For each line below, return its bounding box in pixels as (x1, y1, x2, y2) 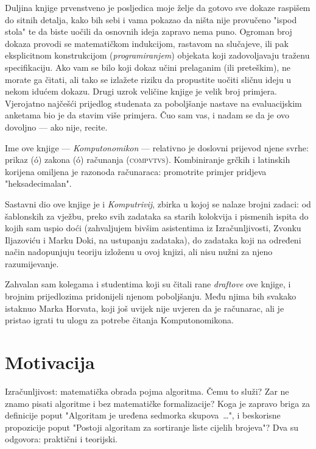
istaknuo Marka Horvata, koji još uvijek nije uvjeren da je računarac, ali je (5, 301, 284, 314)
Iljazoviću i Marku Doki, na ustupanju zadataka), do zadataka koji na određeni (5, 233, 301, 246)
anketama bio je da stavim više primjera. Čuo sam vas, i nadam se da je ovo (5, 109, 290, 121)
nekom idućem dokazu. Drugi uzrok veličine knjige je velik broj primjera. (5, 85, 277, 98)
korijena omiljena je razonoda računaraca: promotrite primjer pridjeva (5, 165, 267, 178)
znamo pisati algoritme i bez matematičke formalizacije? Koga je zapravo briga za (5, 397, 311, 409)
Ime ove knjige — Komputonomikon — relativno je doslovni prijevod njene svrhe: (5, 141, 309, 154)
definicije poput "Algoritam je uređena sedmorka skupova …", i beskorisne (5, 409, 281, 422)
